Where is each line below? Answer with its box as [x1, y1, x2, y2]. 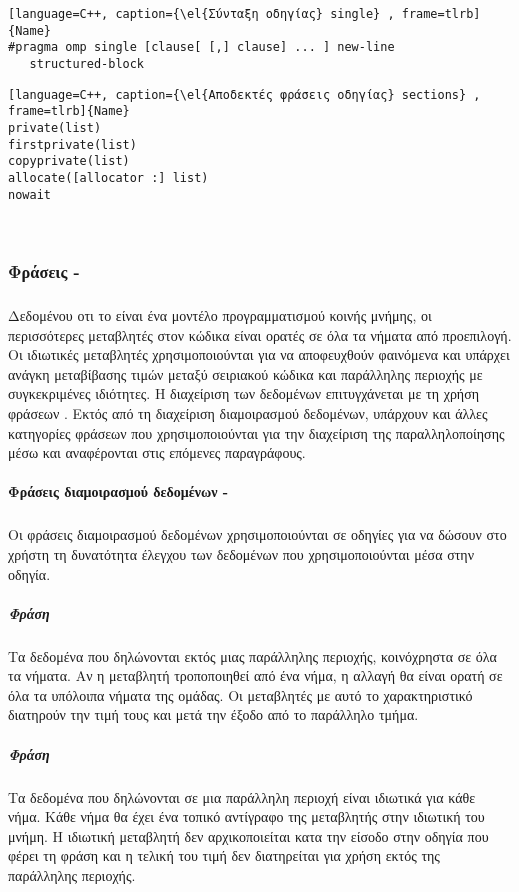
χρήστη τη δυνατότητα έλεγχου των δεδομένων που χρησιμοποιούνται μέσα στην [8, 543, 474, 564]
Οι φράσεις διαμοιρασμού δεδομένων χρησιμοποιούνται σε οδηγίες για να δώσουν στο [8, 524, 507, 545]
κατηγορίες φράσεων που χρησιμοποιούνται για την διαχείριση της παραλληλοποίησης [8, 422, 505, 443]
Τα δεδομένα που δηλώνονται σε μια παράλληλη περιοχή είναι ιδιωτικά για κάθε [8, 786, 476, 807]
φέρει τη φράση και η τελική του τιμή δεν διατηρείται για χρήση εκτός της [8, 845, 440, 866]
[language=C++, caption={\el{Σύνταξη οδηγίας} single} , [8, 7, 395, 21]
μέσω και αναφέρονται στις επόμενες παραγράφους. [8, 442, 306, 463]
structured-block [29, 56, 145, 71]
